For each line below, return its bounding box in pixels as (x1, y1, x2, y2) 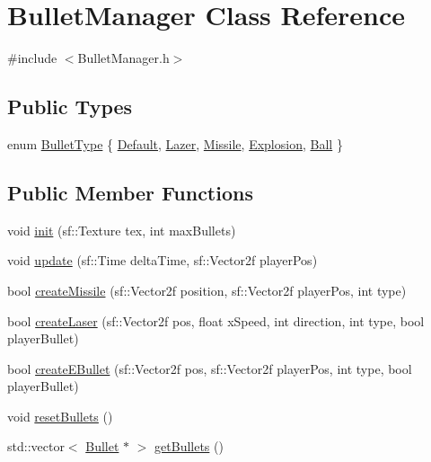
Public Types (7, 93, 133, 120)
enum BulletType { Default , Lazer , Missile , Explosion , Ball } (7, 134, 343, 153)
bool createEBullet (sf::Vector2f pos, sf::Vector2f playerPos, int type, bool (7, 359, 412, 378)
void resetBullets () (7, 406, 113, 425)
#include (7, 49, 57, 67)
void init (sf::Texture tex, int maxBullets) (7, 220, 236, 239)
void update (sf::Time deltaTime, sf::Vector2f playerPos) (7, 251, 318, 270)
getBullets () (154, 437, 224, 456)
